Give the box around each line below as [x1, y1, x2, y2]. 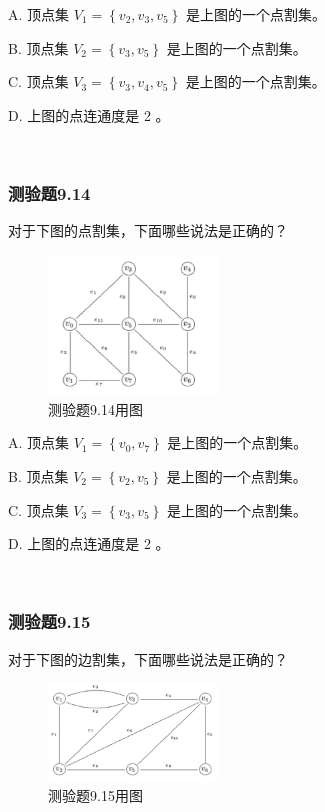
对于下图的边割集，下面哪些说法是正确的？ [8, 648, 288, 669]
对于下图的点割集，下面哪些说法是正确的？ [8, 220, 288, 241]
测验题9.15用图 [48, 785, 143, 806]
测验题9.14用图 [48, 398, 143, 419]
